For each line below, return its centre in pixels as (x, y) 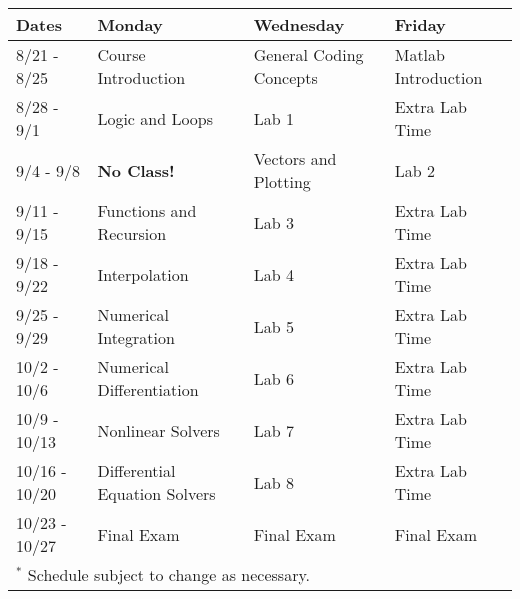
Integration (136, 337)
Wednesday (299, 24)
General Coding (308, 54)
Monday (130, 24)
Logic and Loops (155, 118)
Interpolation (143, 274)
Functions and (147, 210)
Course (121, 54)
